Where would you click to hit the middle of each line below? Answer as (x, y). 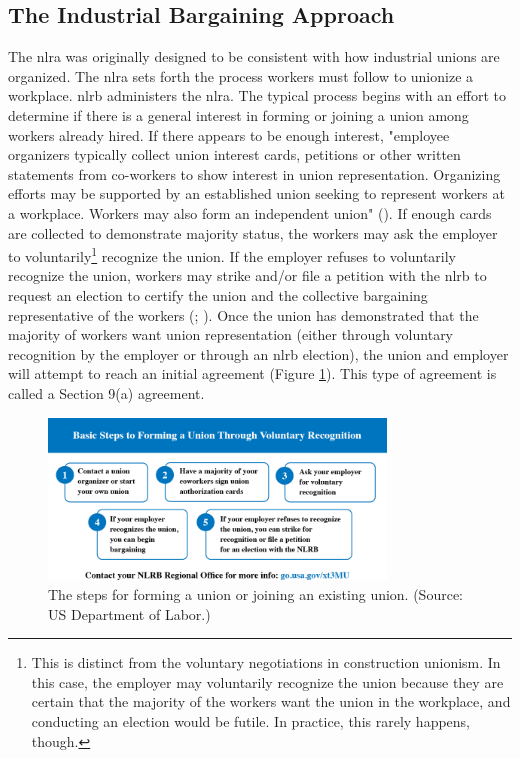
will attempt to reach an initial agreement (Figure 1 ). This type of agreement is (252, 373)
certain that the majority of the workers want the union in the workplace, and (271, 701)
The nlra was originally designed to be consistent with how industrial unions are (254, 56)
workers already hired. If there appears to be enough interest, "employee (229, 134)
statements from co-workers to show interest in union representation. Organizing (254, 173)
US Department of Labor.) (129, 613)
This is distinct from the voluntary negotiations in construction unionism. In (266, 662)
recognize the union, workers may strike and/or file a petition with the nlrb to (247, 275)
